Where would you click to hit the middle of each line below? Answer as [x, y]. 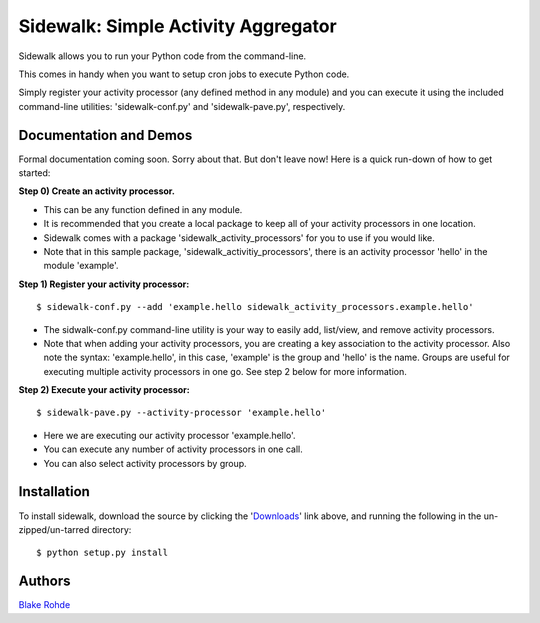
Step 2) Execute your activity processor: [104, 390]
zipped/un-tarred [54, 529]
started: [34, 173]
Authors [44, 581]
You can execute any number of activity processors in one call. [173, 449]
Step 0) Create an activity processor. [96, 191]
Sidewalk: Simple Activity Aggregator [177, 26]
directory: [111, 529]
